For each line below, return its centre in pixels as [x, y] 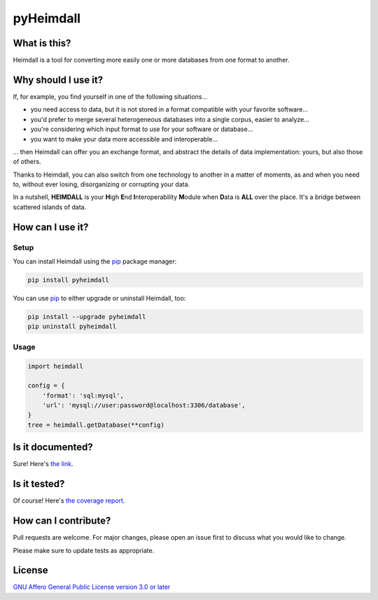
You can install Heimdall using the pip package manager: [95, 261]
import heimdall [56, 366]
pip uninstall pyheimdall [72, 327]
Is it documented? [53, 448]
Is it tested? [39, 484]
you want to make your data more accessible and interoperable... [124, 139]
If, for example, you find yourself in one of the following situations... [110, 96]
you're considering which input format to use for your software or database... [142, 129]
